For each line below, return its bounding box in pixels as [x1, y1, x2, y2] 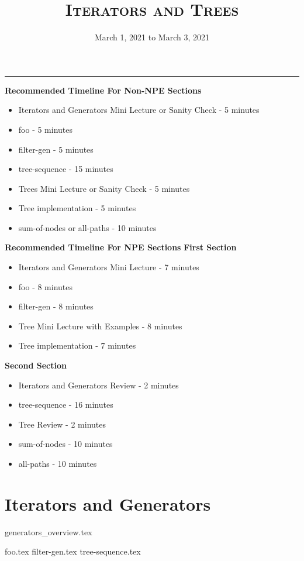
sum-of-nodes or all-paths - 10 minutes [18, 221, 157, 233]
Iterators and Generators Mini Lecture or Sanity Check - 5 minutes [18, 104, 260, 116]
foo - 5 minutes [18, 123, 73, 135]
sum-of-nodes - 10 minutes [18, 438, 113, 450]
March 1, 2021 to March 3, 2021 [94, 31, 210, 43]
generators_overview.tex [5, 525, 92, 538]
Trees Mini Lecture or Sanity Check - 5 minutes [18, 182, 190, 194]
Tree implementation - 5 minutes [18, 202, 136, 214]
